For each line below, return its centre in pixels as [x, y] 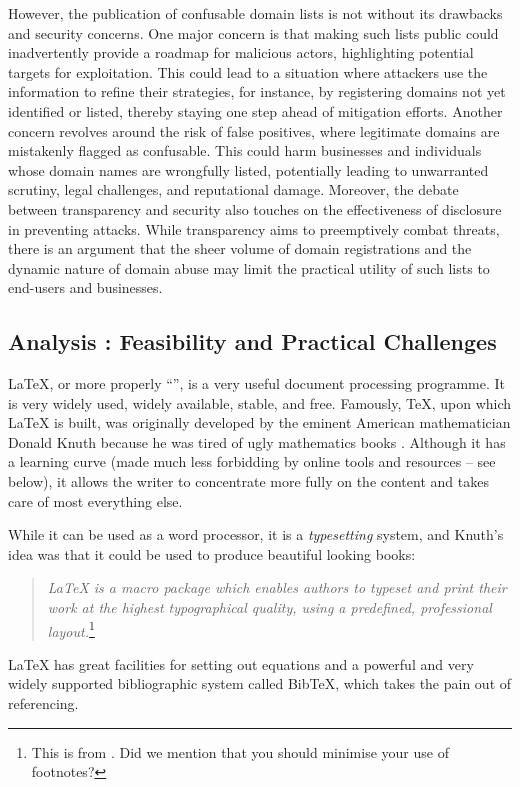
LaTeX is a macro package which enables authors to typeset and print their [277, 587]
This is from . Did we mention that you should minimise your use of [240, 751]
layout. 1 [71, 629]
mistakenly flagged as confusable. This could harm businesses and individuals [245, 150]
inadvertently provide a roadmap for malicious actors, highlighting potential [241, 52]
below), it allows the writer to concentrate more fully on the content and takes [248, 481]
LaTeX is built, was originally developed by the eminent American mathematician [259, 422]
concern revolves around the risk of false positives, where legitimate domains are [254, 130]
